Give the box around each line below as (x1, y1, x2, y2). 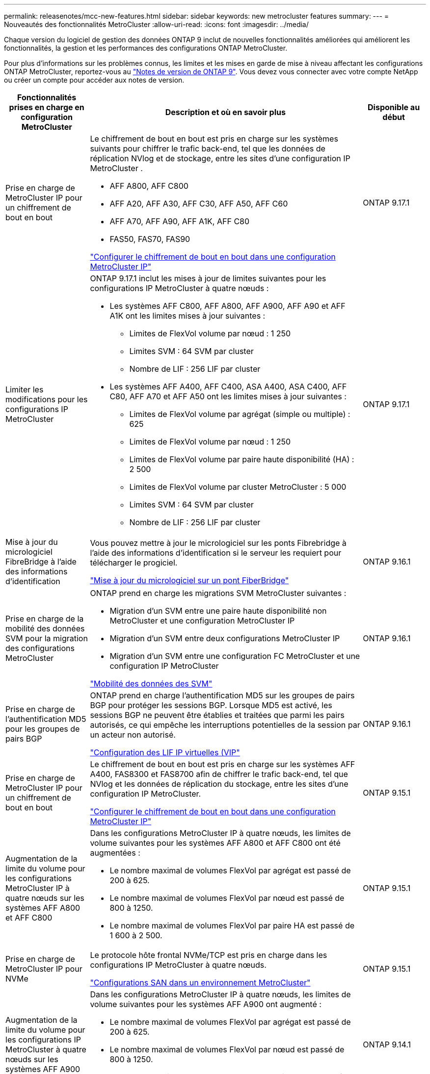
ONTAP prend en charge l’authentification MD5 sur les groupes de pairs (90, 690, 355, 700)
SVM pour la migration (5, 633, 88, 643)
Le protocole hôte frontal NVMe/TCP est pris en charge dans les (90, 950, 327, 960)
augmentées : (90, 848, 140, 858)
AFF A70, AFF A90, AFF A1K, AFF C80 (109, 216, 250, 226)
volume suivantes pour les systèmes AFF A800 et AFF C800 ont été (90, 838, 341, 848)
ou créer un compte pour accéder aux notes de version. (4, 76, 185, 84)
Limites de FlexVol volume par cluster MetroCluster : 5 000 (129, 482, 347, 492)
